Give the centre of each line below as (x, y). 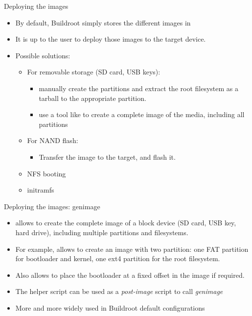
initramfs (41, 190)
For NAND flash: (53, 140)
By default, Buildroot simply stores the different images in (103, 22)
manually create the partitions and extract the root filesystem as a (138, 88)
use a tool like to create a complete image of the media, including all (142, 114)
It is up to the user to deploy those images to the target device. (111, 39)
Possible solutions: (43, 55)
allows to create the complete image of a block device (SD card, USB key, (126, 223)
